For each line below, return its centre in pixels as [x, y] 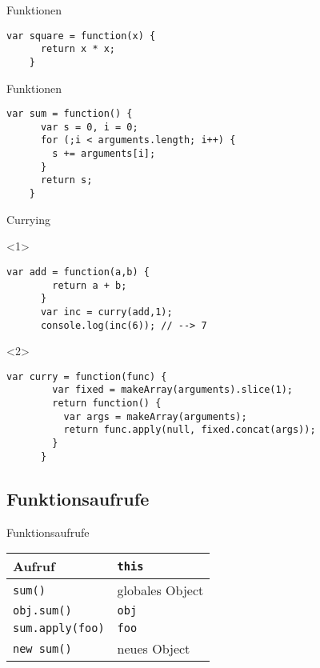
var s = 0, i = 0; [89, 127]
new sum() [42, 648]
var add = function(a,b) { [78, 272]
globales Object [160, 590]
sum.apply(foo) [59, 628]
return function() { [107, 404]
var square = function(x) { [81, 36]
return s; [66, 180]
